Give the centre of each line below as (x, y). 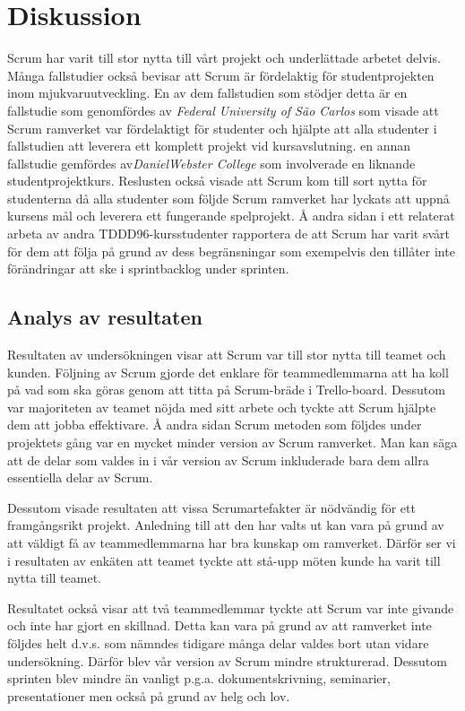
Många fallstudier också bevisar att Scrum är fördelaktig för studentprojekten (221, 75)
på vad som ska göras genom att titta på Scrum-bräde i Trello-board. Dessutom (226, 390)
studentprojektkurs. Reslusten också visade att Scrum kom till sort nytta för (217, 181)
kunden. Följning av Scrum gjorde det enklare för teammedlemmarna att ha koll (228, 372)
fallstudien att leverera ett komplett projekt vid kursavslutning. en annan (209, 146)
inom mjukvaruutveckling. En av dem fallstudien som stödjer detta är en (207, 93)
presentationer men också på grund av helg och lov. (149, 695)
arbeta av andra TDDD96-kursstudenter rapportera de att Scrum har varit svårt (229, 234)
